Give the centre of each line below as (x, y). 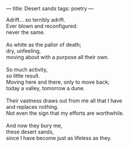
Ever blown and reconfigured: (42, 26)
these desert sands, (30, 132)
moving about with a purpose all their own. (58, 57)
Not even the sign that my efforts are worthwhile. (65, 113)
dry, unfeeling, (23, 51)
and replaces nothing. (32, 107)
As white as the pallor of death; (44, 45)
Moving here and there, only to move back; (58, 82)
